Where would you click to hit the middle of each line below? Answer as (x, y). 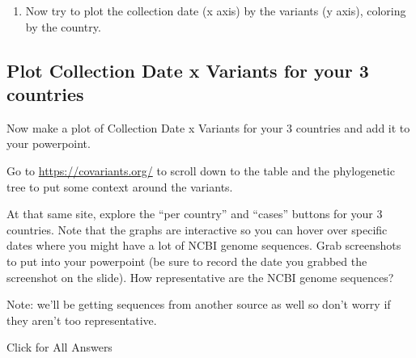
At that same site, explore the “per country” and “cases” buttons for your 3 (195, 214)
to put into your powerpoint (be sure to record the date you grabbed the (187, 261)
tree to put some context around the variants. (120, 186)
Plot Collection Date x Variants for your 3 (188, 70)
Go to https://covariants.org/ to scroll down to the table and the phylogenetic (201, 170)
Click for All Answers (59, 347)
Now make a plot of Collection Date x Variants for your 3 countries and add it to (208, 127)
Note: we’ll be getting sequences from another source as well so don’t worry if (199, 304)
